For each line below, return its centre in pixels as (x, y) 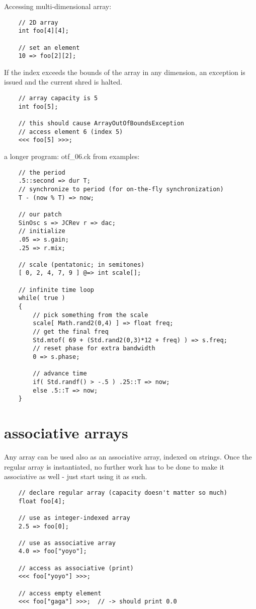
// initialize (42, 231)
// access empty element (60, 593)
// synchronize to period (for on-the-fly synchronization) (121, 189)
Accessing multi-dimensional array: (58, 6)
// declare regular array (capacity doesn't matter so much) (123, 492)
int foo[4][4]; (44, 31)
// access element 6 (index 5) (71, 132)
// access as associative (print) (76, 568)
